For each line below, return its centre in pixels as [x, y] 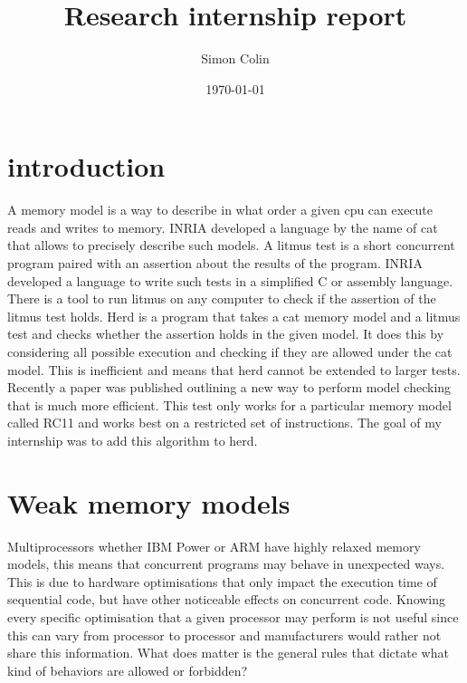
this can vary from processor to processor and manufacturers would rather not [224, 635]
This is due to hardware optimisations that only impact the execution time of [222, 581]
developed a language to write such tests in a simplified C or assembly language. [230, 280]
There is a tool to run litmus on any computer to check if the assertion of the [222, 298]
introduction [86, 166]
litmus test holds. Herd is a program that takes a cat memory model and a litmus [234, 316]
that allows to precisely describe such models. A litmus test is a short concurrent [231, 245]
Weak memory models [149, 502]
